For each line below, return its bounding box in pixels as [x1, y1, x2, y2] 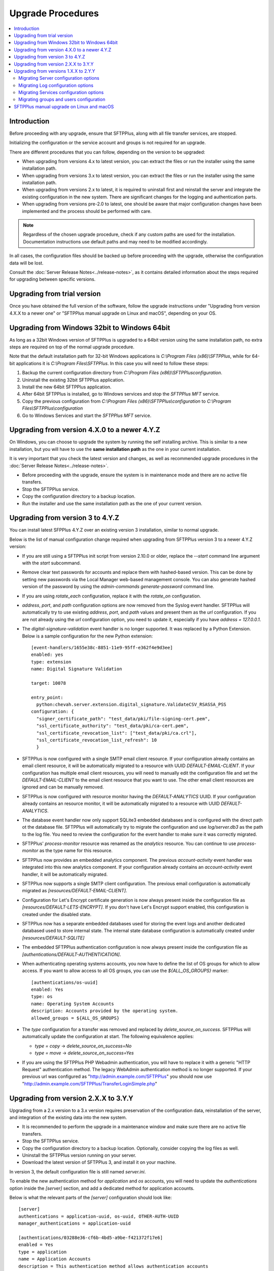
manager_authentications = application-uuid [18, 1221, 131, 1226]
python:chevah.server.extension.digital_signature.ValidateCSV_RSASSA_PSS [36, 702, 227, 708]
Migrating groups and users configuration [18, 97, 106, 103]
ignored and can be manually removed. [22, 784, 104, 790]
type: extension [31, 659, 72, 664]
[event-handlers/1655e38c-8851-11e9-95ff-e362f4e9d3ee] [31, 645, 173, 650]
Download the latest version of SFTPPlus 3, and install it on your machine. [22, 1159, 177, 1165]
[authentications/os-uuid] [31, 979, 98, 985]
